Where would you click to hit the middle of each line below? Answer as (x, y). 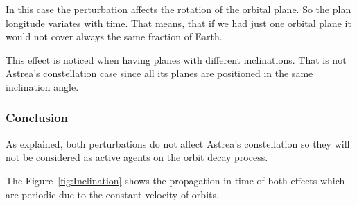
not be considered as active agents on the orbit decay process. (137, 157)
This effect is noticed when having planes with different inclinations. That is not (176, 59)
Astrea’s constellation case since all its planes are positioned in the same (159, 73)
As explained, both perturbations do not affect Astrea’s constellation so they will (178, 143)
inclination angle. (42, 86)
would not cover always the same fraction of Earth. (114, 36)
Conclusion (37, 118)
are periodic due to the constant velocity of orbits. (112, 194)
